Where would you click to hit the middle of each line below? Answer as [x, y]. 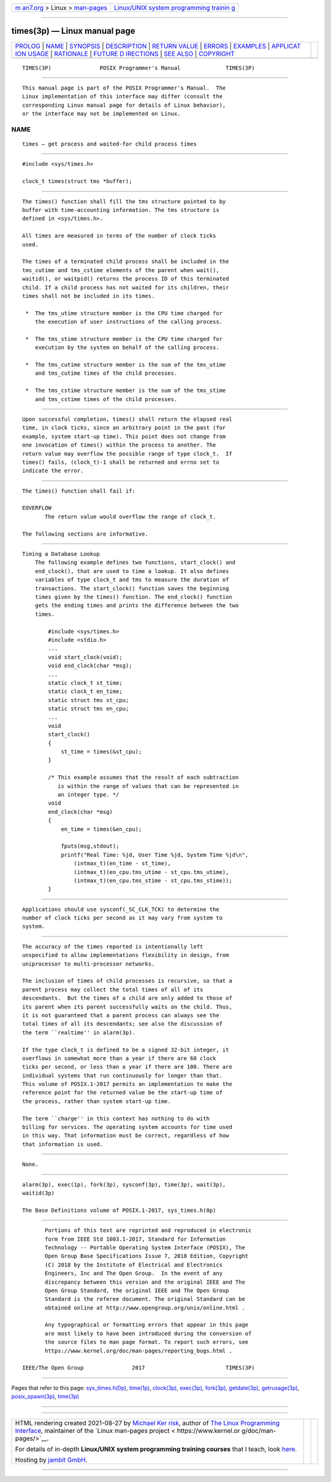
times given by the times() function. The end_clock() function [133, 597]
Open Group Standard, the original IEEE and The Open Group [137, 1290]
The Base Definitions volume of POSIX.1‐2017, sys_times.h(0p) [119, 1210]
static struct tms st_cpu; [89, 700]
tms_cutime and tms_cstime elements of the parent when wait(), [121, 270]
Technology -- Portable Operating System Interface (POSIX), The [145, 1247]
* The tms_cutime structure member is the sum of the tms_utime [126, 365]
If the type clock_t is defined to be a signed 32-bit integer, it [126, 1050]
